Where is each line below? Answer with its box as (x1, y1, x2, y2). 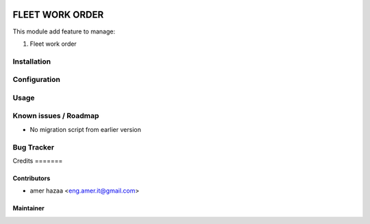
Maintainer (12, 204, 45, 212)
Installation (12, 57, 51, 66)
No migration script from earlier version (29, 125, 142, 133)
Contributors (12, 174, 51, 182)
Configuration (12, 75, 61, 85)
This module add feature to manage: (12, 27, 116, 36)
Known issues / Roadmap (12, 111, 99, 121)
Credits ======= (12, 156, 63, 165)
